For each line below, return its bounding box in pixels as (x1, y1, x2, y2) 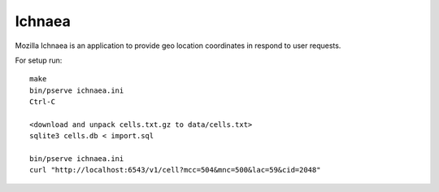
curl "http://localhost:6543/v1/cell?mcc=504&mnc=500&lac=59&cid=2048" (29, 165, 321, 175)
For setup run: (15, 55, 63, 65)
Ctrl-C (29, 98, 56, 107)
